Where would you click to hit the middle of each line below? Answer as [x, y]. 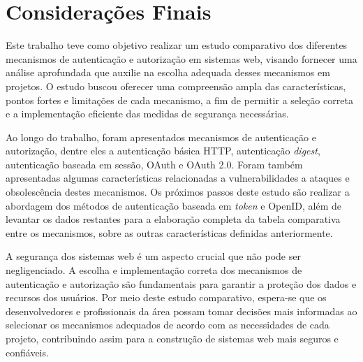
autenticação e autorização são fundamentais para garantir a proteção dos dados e [181, 283]
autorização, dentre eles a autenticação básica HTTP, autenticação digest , [163, 151]
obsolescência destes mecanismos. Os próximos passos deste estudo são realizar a [178, 192]
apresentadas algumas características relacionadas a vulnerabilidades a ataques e [178, 178]
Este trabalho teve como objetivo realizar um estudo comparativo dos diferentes [177, 45]
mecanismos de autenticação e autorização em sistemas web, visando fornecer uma [181, 58]
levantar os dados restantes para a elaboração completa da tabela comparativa [173, 219]
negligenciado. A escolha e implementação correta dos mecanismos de [154, 270]
